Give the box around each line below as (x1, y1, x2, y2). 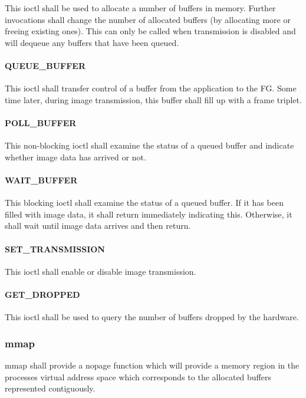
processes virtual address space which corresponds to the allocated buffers (5, 370, 272, 383)
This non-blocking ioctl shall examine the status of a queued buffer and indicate (5, 139, 294, 152)
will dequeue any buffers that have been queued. (5, 36, 179, 48)
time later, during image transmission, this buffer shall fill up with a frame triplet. (5, 93, 302, 106)
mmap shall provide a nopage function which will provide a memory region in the (5, 358, 300, 371)
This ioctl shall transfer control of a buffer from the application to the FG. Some (5, 82, 297, 94)
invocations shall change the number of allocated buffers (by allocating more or (5, 13, 291, 25)
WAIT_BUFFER (5, 173, 78, 186)
